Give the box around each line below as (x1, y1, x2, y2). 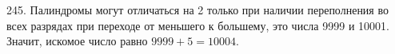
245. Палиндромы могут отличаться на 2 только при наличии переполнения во (6, 2, 389, 17)
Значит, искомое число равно (6, 33, 148, 49)
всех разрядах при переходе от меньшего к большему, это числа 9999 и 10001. (6, 17, 389, 33)
